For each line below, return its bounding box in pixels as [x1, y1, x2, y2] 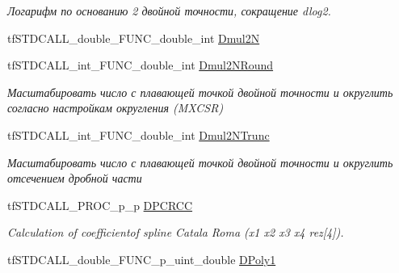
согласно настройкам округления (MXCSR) [7, 99, 224, 116]
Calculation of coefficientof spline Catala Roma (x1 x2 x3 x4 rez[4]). [7, 224, 344, 241]
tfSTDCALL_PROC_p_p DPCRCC [7, 196, 193, 213]
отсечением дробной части [7, 170, 142, 187]
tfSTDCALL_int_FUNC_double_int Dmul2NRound [7, 57, 274, 73]
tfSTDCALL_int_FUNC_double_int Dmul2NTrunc [7, 126, 270, 143]
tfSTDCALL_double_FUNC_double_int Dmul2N [7, 29, 260, 46]
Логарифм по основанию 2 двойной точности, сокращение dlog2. [7, 2, 331, 19]
